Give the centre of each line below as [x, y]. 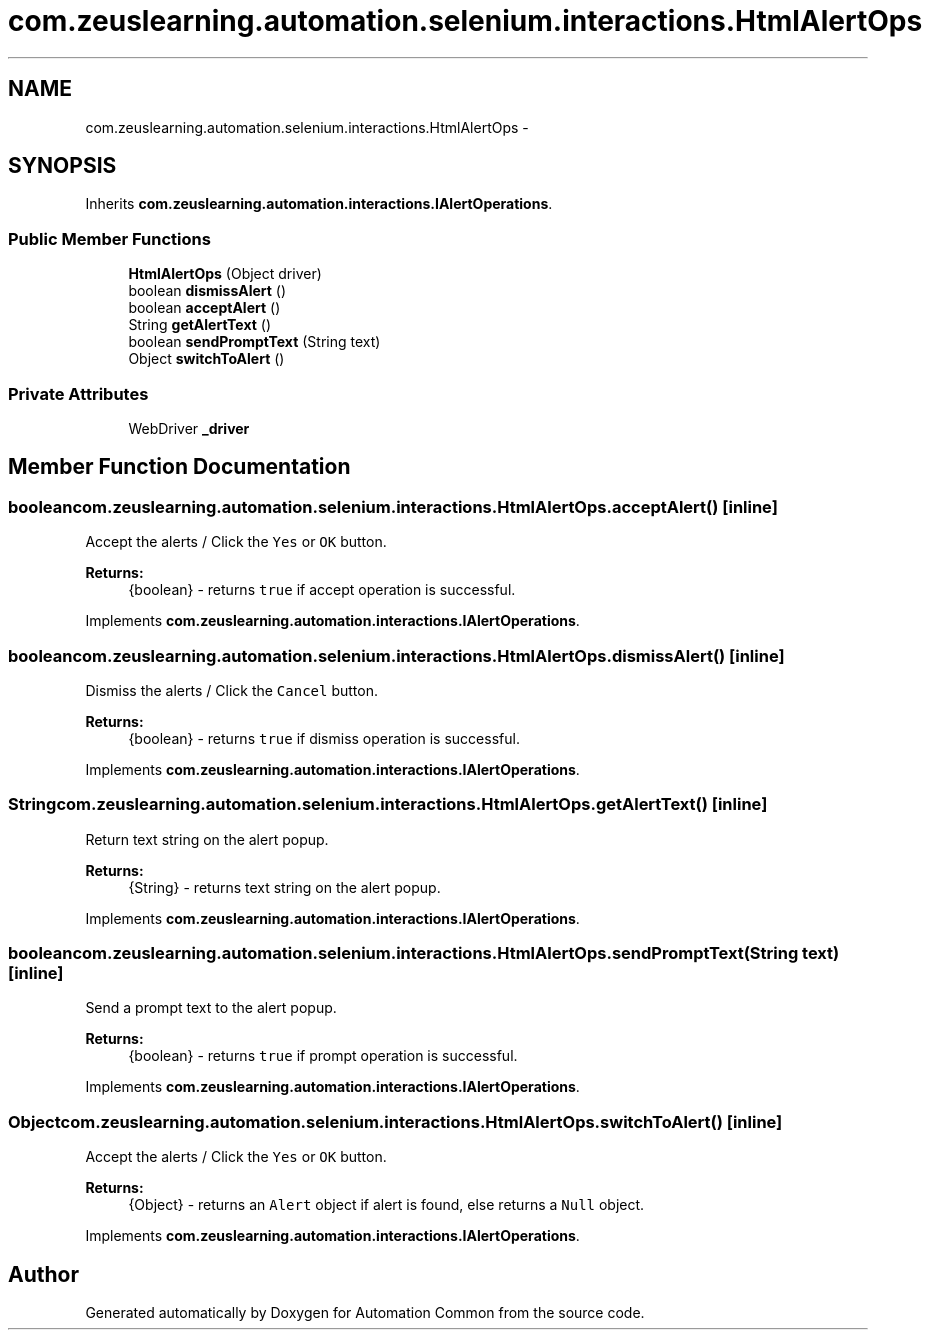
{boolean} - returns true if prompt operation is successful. [323, 1056]
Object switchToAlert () [206, 359]
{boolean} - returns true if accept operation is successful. [322, 590]
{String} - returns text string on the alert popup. [284, 887]
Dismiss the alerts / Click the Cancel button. [231, 690]
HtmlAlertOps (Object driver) [225, 274]
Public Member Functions [109, 238]
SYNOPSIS [62, 166]
